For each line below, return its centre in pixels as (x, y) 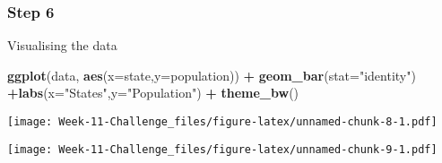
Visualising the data (62, 45)
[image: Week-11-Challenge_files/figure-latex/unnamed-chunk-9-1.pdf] (222, 149)
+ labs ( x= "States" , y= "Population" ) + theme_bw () (153, 93)
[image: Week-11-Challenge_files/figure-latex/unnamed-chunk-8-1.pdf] (222, 122)
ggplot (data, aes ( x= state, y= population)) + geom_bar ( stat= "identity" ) (212, 75)
